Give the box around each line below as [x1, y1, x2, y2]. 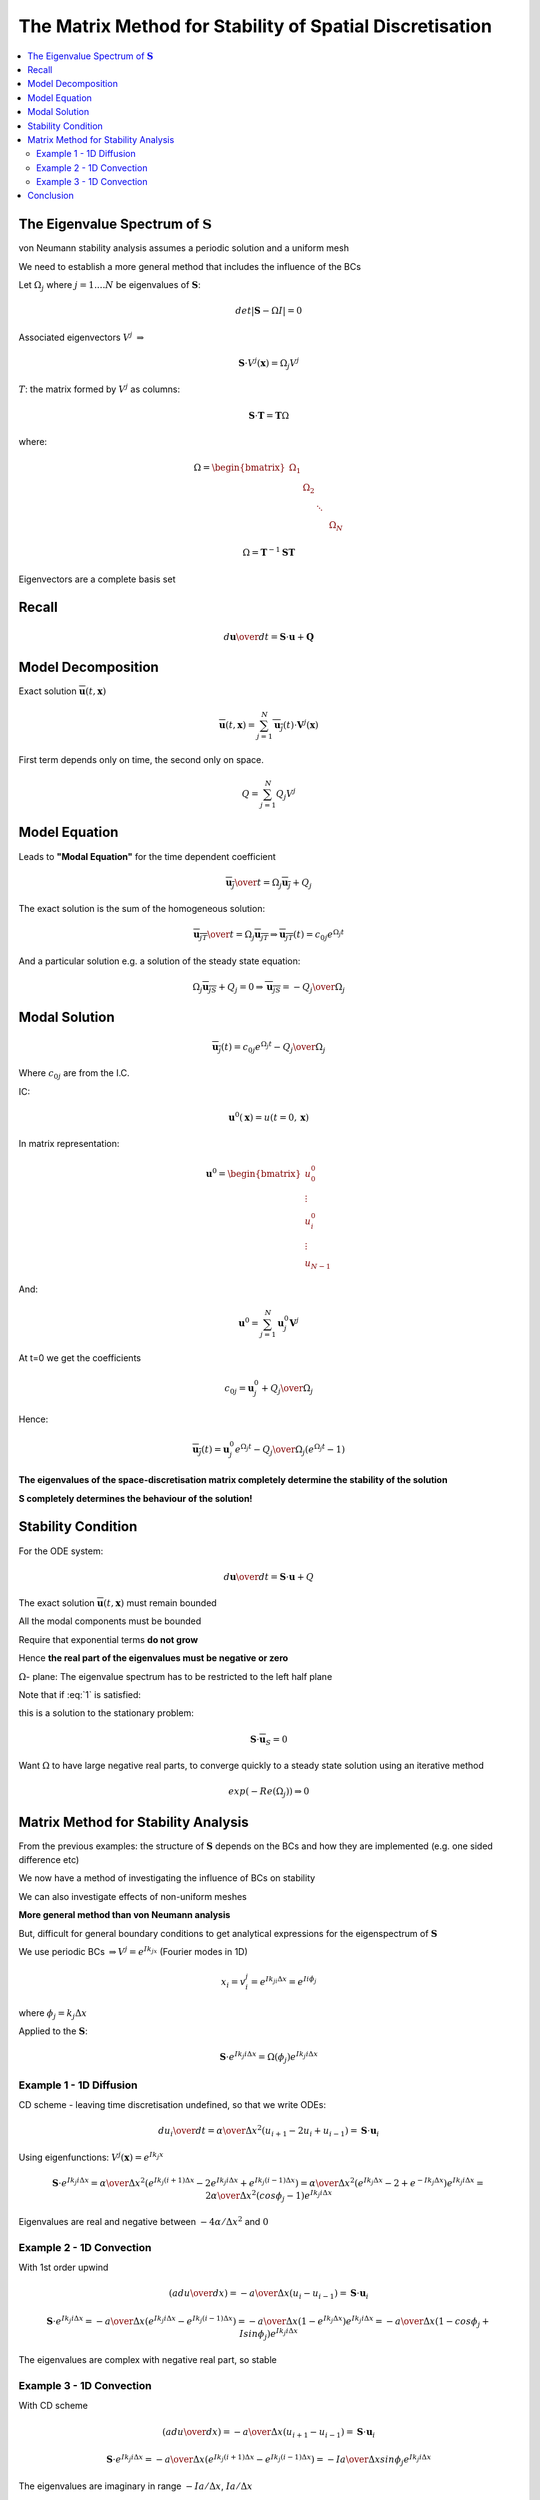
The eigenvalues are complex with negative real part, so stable [18, 2354, 277, 2366]
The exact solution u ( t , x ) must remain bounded [18, 1597, 217, 1609]
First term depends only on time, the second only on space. [18, 753, 265, 765]
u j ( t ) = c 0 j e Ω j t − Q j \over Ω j [211, 1040, 326, 1055]
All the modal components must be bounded [18, 1615, 202, 1627]
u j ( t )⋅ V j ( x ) [273, 718, 319, 733]
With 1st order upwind [18, 2261, 109, 2274]
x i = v [220, 1976, 246, 1990]
